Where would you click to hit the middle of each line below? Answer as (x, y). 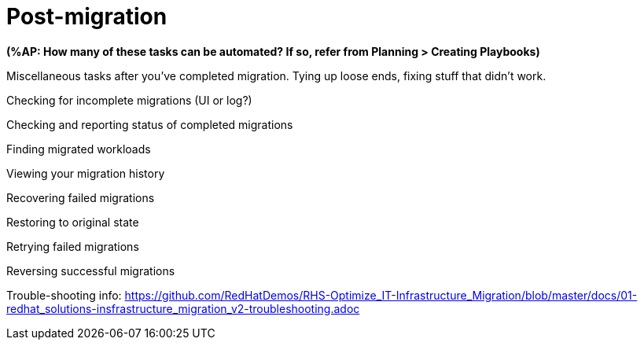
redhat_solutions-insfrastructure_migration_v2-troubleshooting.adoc (183, 308)
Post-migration (87, 17)
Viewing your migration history (86, 173)
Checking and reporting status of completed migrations (150, 124)
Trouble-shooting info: (64, 295)
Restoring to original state (73, 222)
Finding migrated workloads (79, 149)
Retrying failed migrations (73, 246)
